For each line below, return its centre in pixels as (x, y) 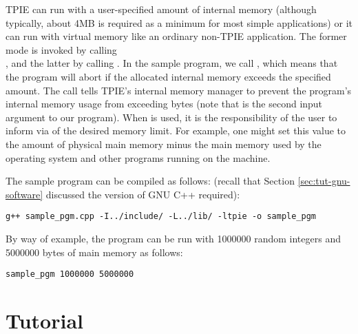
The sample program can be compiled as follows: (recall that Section (150, 181)
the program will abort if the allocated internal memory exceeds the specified (168, 76)
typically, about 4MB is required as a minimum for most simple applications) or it (179, 22)
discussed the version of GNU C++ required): (143, 194)
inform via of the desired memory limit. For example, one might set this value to (176, 131)
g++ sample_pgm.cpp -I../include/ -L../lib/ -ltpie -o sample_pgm (161, 217)
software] (24, 194)
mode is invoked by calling (61, 49)
